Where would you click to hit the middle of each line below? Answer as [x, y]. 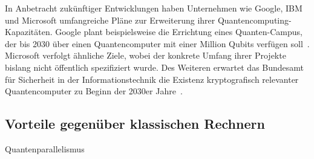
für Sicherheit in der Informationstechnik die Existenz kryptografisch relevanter [152, 79]
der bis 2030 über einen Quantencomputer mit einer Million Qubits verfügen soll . [157, 43]
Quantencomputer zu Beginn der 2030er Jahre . [94, 91]
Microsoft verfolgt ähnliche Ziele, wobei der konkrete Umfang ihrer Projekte [146, 55]
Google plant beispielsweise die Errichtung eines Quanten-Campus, [179, 32]
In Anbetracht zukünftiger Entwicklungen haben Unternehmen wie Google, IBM [154, 8]
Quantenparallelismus [45, 148]
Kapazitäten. [29, 32]
